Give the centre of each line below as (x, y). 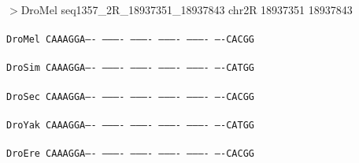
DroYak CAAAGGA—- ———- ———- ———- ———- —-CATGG (130, 125)
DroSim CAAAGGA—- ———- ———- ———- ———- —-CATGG (130, 68)
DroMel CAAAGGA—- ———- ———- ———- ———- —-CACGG (130, 40)
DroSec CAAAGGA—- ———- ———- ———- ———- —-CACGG (130, 96)
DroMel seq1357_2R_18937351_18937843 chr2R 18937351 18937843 (187, 9)
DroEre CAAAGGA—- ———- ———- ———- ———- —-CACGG (130, 154)
